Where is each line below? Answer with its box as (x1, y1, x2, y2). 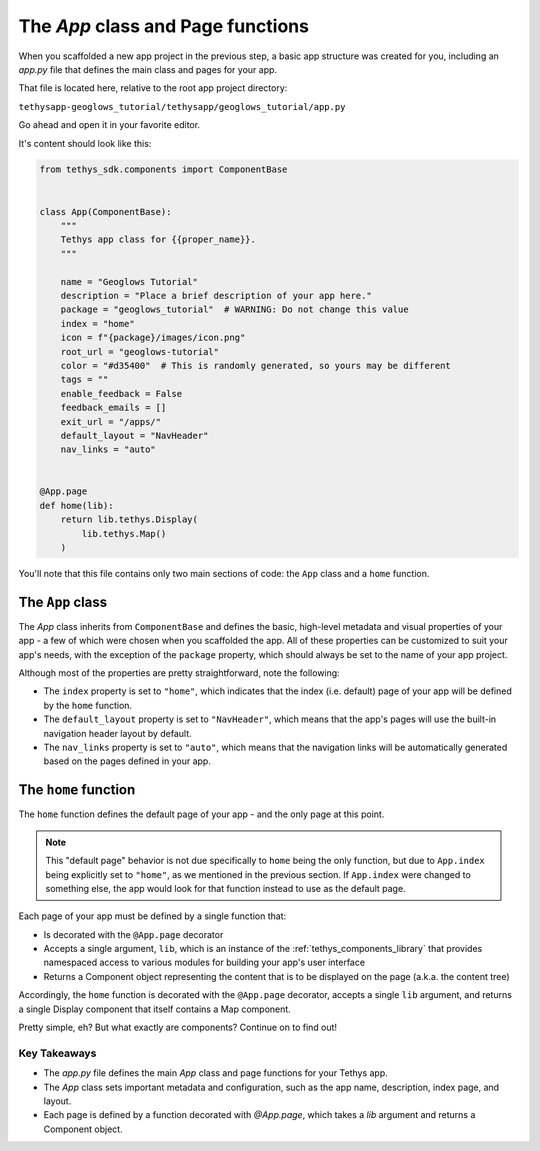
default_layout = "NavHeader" (60, 430, 209, 441)
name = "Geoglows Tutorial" (60, 276, 199, 287)
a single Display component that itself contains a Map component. (18, 1003, 292, 1015)
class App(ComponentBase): (39, 206, 172, 217)
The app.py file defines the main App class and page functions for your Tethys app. (43, 1067, 389, 1079)
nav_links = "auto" (60, 444, 157, 455)
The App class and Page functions (18, 15, 310, 37)
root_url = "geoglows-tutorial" (60, 346, 220, 357)
